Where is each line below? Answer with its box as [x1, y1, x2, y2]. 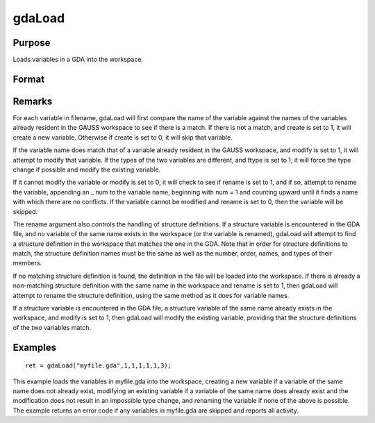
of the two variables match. [12, 323, 92, 331]
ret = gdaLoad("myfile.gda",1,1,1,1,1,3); [25, 362, 172, 370]
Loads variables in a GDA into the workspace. [12, 56, 144, 64]
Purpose [12, 37, 51, 49]
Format [12, 73, 45, 85]
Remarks [12, 95, 53, 107]
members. [12, 259, 42, 267]
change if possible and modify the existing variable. [12, 165, 161, 174]
